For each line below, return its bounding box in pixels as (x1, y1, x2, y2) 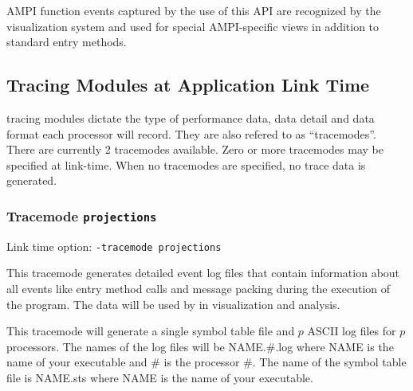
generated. (6, 172, 57, 189)
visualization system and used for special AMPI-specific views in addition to (6, 18, 380, 34)
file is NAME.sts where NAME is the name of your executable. (6, 369, 313, 385)
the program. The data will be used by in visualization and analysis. (6, 295, 340, 312)
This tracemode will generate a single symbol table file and (6, 323, 295, 339)
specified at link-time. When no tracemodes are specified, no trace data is (6, 156, 366, 173)
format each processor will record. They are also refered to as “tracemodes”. (6, 125, 376, 142)
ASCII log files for (307, 323, 396, 339)
